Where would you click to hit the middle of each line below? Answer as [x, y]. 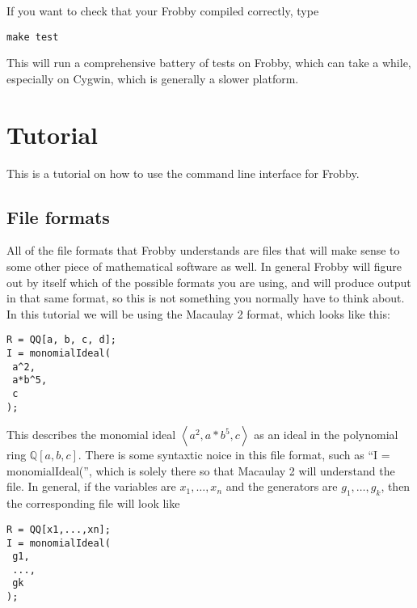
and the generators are [282, 486]
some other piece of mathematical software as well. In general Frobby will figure [204, 266]
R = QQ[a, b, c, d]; [62, 340]
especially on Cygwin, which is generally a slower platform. [153, 78]
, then [396, 486]
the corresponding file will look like [93, 503]
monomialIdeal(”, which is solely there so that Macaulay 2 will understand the [201, 470]
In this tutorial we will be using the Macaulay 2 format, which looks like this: [198, 313]
